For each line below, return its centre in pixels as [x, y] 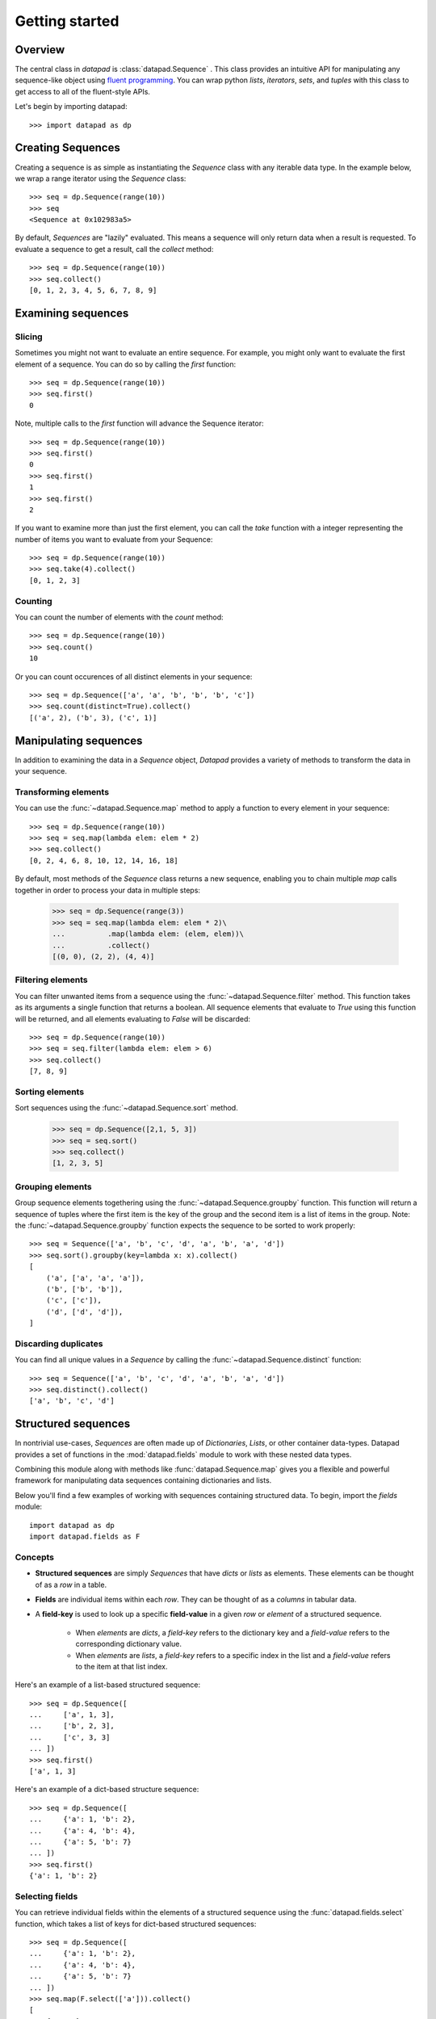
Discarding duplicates [59, 1343]
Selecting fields [46, 1896]
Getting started [67, 21]
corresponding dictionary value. [128, 1644]
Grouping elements [53, 1186]
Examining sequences [72, 313]
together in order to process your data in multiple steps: [108, 890]
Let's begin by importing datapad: [71, 107]
